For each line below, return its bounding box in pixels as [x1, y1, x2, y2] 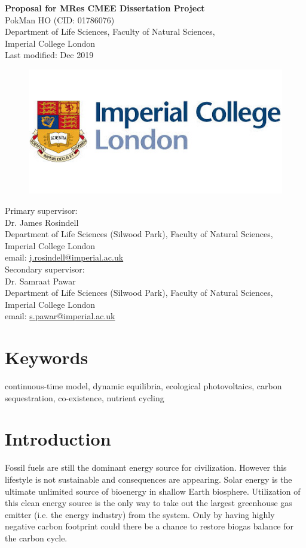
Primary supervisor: [5, 204, 78, 216]
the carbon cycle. [5, 531, 68, 544]
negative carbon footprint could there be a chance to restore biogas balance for [5, 520, 293, 532]
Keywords [5, 345, 88, 370]
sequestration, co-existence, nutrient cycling [5, 391, 164, 404]
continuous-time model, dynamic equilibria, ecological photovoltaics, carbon [5, 380, 282, 392]
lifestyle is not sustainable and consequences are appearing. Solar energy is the [5, 473, 292, 485]
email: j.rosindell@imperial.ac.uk [5, 251, 124, 264]
